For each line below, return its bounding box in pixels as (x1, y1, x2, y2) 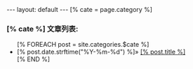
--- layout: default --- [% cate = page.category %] (6, 6, 152, 13)
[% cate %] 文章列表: (6, 24, 79, 33)
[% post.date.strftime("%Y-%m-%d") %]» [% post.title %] (16, 47, 186, 56)
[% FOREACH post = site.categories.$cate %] (16, 40, 149, 49)
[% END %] (16, 55, 51, 63)
